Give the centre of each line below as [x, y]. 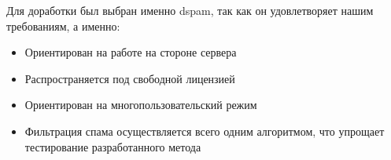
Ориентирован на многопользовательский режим [141, 105]
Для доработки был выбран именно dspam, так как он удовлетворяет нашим [190, 10]
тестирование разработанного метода [113, 146]
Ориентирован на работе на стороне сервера [131, 52]
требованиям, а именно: [63, 25]
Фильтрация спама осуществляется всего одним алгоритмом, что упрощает [205, 131]
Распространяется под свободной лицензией [130, 78]
